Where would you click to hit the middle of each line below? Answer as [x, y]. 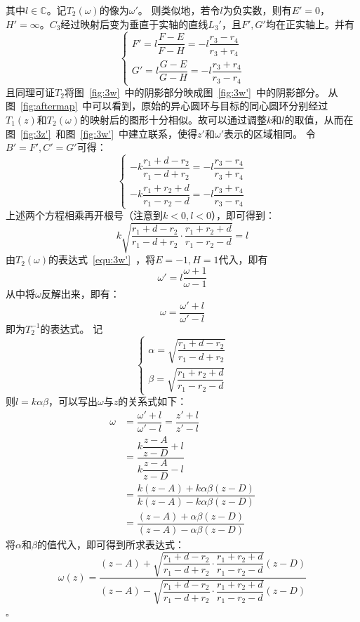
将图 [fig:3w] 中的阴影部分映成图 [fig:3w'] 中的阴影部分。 [194, 92]
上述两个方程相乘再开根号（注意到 [84, 215]
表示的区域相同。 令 [270, 133]
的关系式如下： [153, 401]
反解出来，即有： [80, 294]
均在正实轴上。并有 [310, 24]
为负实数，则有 [257, 10]
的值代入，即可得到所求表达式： [111, 544]
